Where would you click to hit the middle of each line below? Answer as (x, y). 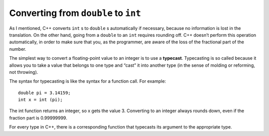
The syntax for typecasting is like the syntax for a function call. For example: (88, 81)
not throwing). (24, 72)
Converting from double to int (75, 13)
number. (18, 49)
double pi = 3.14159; (44, 93)
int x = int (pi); (41, 100)
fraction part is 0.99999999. (38, 118)
